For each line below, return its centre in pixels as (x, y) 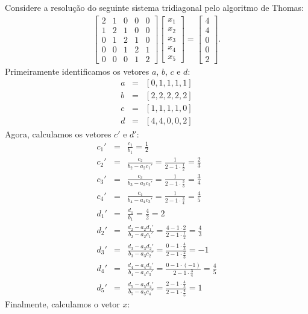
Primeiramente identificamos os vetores (77, 71)
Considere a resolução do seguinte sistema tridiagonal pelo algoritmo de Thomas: (155, 7)
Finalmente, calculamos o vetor (62, 303)
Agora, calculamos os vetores (58, 133)
